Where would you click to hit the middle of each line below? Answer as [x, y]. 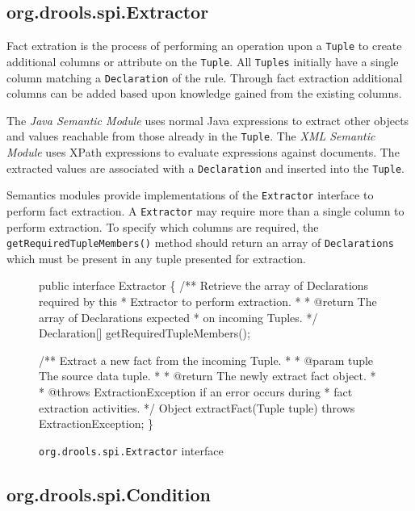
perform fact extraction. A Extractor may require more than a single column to [205, 210]
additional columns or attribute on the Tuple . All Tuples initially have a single [203, 61]
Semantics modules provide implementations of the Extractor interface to [190, 195]
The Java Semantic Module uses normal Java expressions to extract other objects [208, 120]
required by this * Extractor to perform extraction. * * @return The [208, 302]
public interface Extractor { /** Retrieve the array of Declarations [204, 285]
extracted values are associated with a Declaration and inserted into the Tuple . [205, 168]
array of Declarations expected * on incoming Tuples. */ [178, 317]
